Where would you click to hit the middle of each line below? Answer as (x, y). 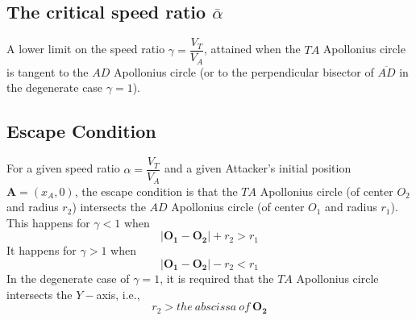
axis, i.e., (118, 294)
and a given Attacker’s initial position (258, 168)
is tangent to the (48, 71)
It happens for (42, 250)
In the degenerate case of (68, 278)
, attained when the (252, 49)
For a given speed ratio (63, 168)
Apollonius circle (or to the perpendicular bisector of (243, 71)
